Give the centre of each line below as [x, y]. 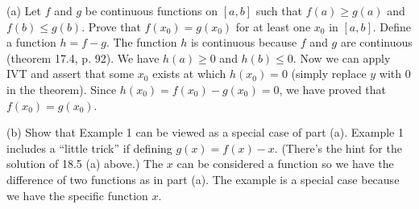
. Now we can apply [342, 57]
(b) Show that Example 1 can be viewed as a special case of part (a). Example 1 [205, 132]
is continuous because [244, 42]
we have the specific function [77, 195]
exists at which [189, 74]
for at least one [273, 26]
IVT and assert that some [71, 74]
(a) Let [24, 10]
